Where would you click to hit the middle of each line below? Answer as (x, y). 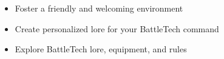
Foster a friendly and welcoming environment (99, 8)
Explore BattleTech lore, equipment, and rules (101, 49)
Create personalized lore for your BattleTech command (117, 28)
